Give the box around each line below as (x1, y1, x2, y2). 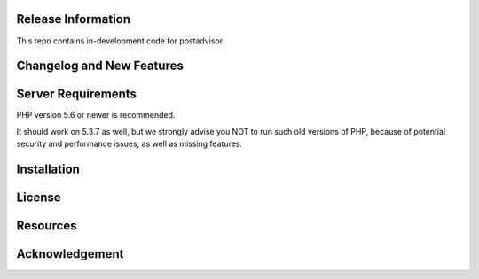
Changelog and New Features (16, 58, 184, 74)
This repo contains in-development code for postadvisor (16, 35, 224, 46)
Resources (16, 218, 77, 234)
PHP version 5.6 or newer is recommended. (16, 110, 176, 120)
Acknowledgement (16, 246, 124, 261)
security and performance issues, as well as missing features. (16, 138, 243, 150)
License (16, 190, 61, 205)
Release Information (16, 12, 131, 27)
